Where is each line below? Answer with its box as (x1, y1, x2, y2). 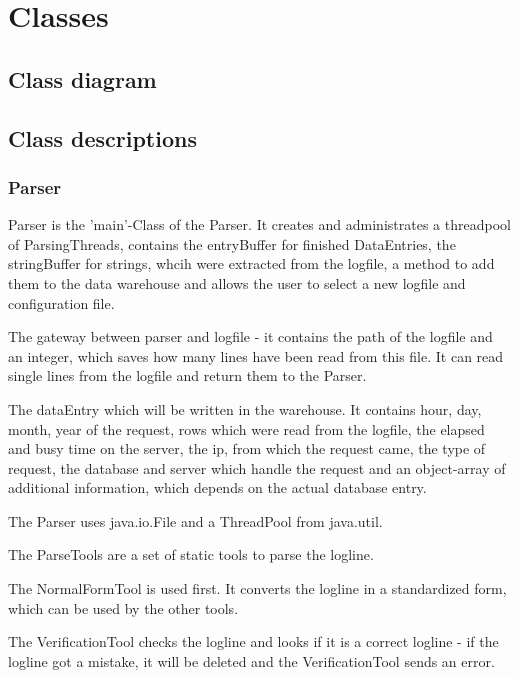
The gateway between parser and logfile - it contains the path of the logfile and (8, 326, 493, 347)
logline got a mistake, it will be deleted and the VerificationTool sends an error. (8, 650, 495, 671)
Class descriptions (8, 122, 197, 153)
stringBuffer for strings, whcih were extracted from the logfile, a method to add (8, 253, 495, 274)
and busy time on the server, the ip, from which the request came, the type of (8, 438, 486, 459)
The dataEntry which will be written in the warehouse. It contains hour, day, (8, 398, 482, 419)
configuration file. (8, 292, 115, 313)
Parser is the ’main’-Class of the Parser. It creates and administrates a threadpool (8, 214, 511, 235)
